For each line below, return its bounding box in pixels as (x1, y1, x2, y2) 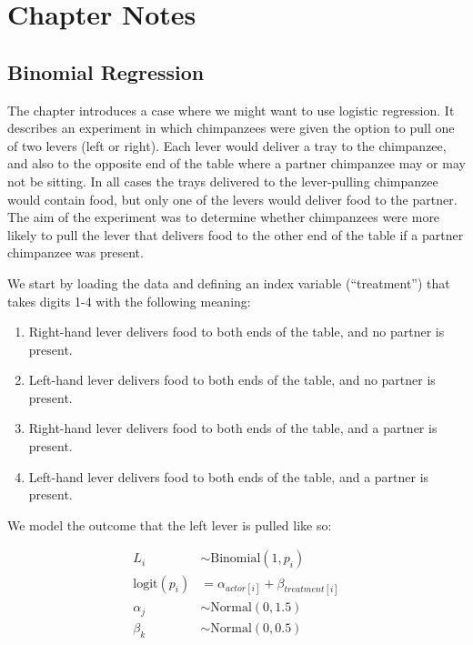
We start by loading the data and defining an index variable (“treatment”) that (7, 273, 450, 292)
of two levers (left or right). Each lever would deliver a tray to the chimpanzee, (7, 136, 447, 155)
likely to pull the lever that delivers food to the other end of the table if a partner (7, 225, 464, 244)
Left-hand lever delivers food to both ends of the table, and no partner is (28, 370, 436, 389)
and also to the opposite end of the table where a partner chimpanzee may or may (7, 154, 466, 173)
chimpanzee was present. (7, 243, 144, 262)
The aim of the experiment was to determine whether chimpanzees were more (7, 207, 440, 227)
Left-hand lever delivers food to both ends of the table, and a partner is (28, 467, 429, 486)
